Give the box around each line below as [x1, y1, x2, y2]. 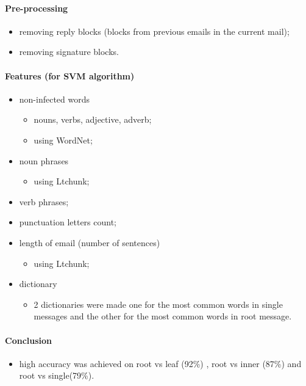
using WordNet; [34, 133, 93, 146]
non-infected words [19, 92, 90, 105]
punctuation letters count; [19, 216, 116, 228]
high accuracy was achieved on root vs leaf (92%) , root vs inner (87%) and [19, 357, 302, 370]
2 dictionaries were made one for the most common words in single [34, 297, 283, 310]
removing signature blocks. [19, 45, 119, 58]
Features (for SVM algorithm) [5, 69, 135, 82]
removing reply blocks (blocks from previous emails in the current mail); [19, 24, 290, 37]
